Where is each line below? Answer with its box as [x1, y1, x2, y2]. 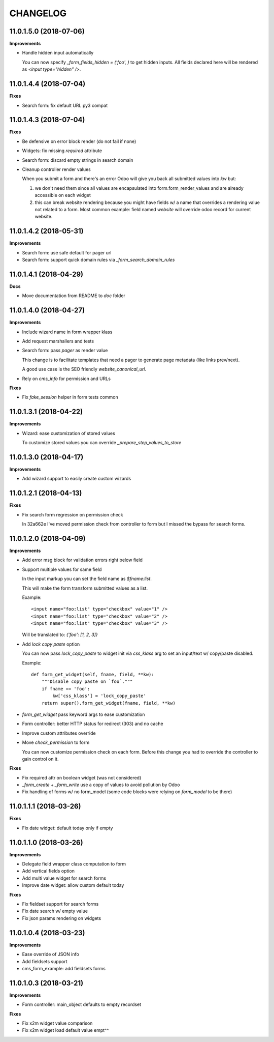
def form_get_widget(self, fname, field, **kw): [31, 672, 154, 678]
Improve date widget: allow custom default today [22, 882, 124, 888]
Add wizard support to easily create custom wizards [22, 476, 131, 482]
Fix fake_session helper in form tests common [22, 394, 119, 400]
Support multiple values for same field [22, 566, 102, 572]
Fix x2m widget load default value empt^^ [22, 1027, 109, 1033]
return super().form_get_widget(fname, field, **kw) [41, 700, 176, 706]
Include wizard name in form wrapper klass [22, 329, 113, 335]
